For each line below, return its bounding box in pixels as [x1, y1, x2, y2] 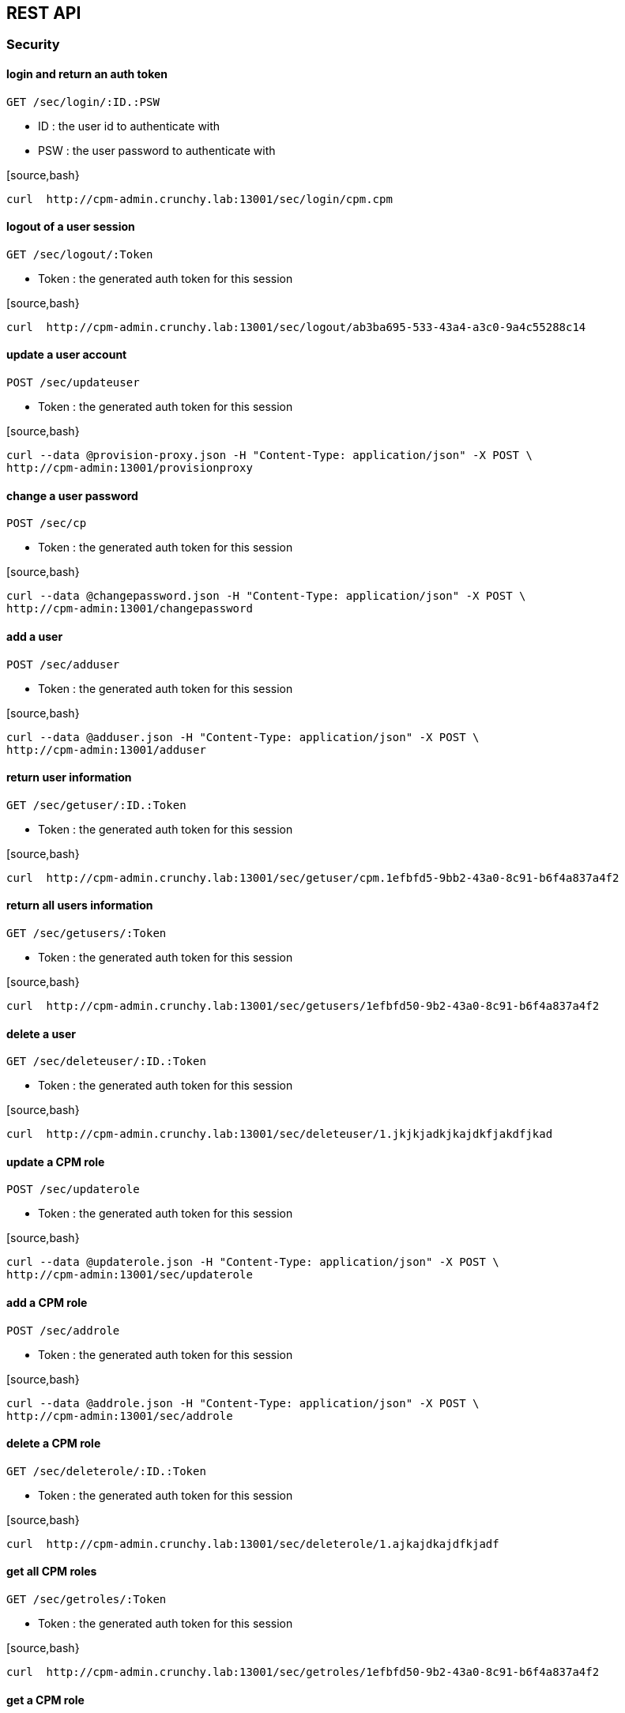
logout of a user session [6, 220, 135, 234]
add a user [6, 629, 63, 643]
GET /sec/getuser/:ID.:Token [6, 798, 186, 811]
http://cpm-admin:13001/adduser [6, 743, 206, 756]
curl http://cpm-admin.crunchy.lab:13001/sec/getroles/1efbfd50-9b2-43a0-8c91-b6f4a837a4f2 [6, 1666, 600, 1679]
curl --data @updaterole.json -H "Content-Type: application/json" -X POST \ [6, 1256, 499, 1269]
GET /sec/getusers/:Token [6, 926, 167, 939]
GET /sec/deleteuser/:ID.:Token [6, 1055, 206, 1068]
